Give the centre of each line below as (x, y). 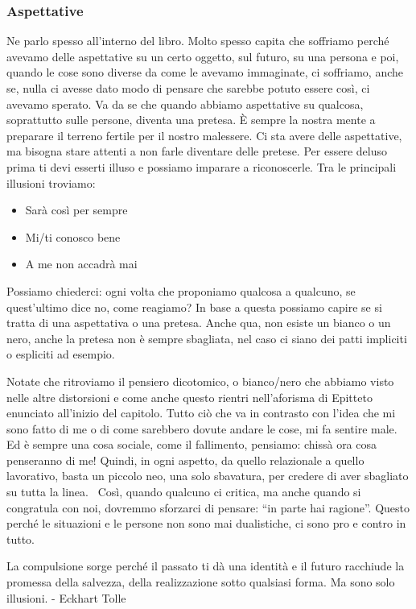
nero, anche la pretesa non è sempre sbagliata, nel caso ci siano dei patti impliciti (207, 338)
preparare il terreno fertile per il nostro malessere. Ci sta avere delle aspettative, (204, 135)
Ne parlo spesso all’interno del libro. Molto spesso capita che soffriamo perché (198, 41)
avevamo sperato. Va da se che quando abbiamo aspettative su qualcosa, (185, 104)
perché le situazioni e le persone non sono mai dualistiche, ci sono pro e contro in (206, 523)
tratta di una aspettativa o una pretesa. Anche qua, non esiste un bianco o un (199, 323)
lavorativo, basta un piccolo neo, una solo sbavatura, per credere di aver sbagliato (208, 476)
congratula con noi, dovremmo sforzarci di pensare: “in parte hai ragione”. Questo (208, 507)
